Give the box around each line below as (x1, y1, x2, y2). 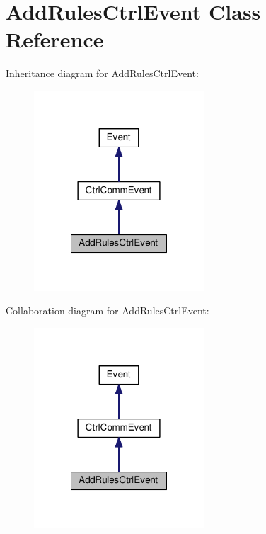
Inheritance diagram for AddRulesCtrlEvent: (6, 66, 199, 81)
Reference (6, 25, 104, 54)
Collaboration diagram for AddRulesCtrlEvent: (6, 303, 209, 318)
